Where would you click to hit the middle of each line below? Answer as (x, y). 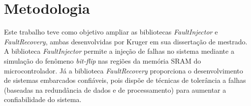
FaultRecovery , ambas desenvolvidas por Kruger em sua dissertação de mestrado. (126, 41)
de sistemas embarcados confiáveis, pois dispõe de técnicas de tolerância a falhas (125, 80)
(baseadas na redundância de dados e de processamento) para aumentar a (115, 89)
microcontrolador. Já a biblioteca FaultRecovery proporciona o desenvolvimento (124, 70)
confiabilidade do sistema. (43, 99)
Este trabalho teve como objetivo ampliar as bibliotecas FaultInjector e (111, 32)
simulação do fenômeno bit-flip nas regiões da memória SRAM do (103, 60)
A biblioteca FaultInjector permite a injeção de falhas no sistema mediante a (119, 51)
